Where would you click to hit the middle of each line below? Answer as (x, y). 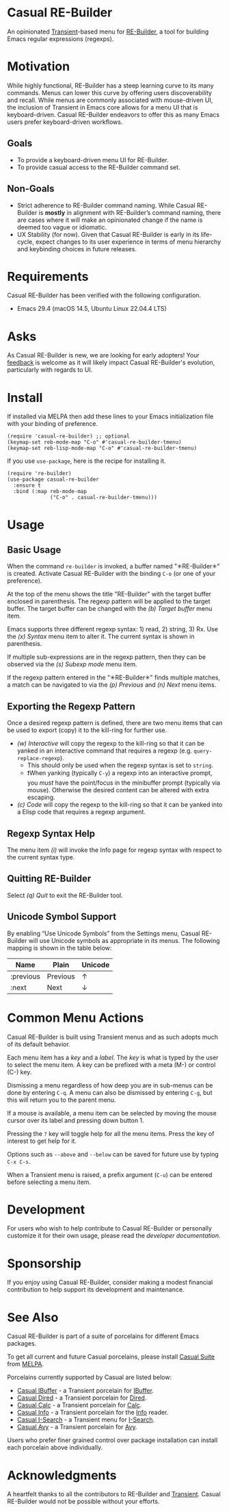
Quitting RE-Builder (49, 879)
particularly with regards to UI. (50, 370)
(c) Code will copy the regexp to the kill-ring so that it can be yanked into (120, 805)
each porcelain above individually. (55, 1448)
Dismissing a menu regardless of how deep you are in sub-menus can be (110, 1085)
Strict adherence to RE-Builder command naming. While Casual (106, 205)
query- (203, 751)
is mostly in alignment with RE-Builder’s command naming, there (130, 212)
